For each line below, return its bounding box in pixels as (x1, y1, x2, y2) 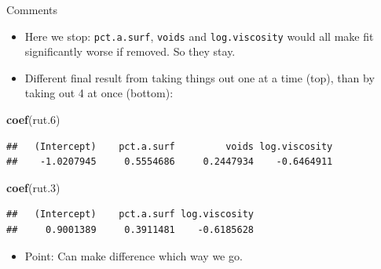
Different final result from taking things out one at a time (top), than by (24, 69, 375, 85)
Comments (6, 2, 58, 17)
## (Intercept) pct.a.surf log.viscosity (6, 209, 254, 220)
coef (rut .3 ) (6, 179, 60, 195)
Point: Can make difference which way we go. (24, 247, 243, 264)
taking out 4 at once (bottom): (24, 85, 174, 101)
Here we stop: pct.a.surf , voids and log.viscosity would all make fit (24, 27, 374, 44)
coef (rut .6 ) (6, 111, 60, 128)
